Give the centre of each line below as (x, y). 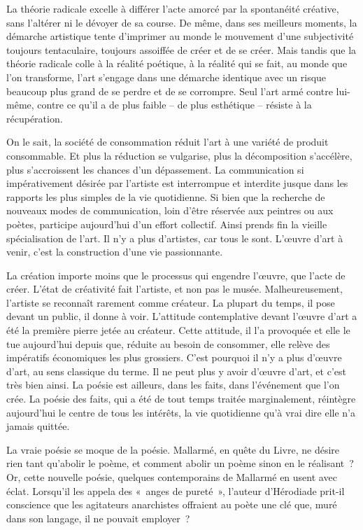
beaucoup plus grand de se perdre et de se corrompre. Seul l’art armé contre (170, 91)
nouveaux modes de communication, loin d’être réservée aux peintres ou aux (170, 210)
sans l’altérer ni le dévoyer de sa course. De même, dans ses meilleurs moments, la (182, 22)
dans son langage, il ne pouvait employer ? (98, 518)
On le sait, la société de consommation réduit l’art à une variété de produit (168, 142)
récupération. (35, 118)
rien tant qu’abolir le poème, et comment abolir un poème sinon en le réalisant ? (180, 463)
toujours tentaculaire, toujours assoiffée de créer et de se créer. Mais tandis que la (181, 49)
